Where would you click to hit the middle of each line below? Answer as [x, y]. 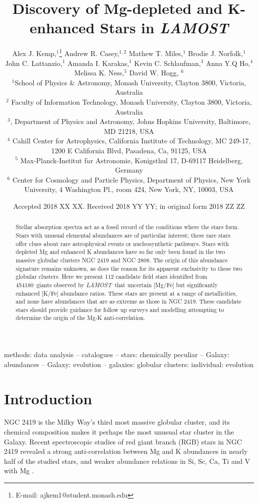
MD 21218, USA [129, 131]
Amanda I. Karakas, [98, 63]
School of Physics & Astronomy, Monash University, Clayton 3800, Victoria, [130, 82]
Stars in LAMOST [164, 28]
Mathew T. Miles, [156, 53]
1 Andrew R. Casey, [89, 52]
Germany [129, 170]
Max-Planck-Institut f [53, 160]
